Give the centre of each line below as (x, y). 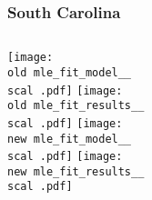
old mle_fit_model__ (70, 72)
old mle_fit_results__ (76, 106)
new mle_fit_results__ (76, 171)
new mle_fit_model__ (70, 139)
